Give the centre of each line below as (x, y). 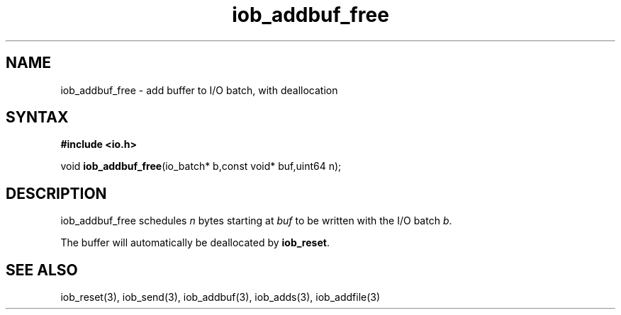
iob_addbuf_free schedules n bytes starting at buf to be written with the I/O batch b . (256, 221)
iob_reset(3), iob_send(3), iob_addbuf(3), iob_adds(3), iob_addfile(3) (220, 297)
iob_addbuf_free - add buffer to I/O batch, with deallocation (199, 90)
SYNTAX (37, 118)
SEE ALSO (42, 270)
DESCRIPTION (56, 193)
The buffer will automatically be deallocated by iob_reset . (195, 243)
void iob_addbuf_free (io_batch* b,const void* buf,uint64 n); (201, 166)
